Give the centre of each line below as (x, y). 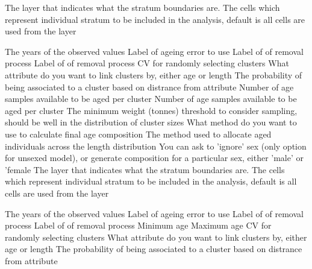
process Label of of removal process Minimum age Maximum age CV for (138, 225)
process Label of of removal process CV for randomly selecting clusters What (147, 63)
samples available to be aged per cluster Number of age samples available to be (151, 99)
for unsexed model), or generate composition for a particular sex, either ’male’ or (154, 158)
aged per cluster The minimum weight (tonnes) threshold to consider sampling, (151, 110)
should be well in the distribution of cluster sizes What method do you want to (151, 122)
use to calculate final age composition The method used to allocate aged (138, 134)
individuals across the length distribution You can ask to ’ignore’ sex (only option (156, 146)
